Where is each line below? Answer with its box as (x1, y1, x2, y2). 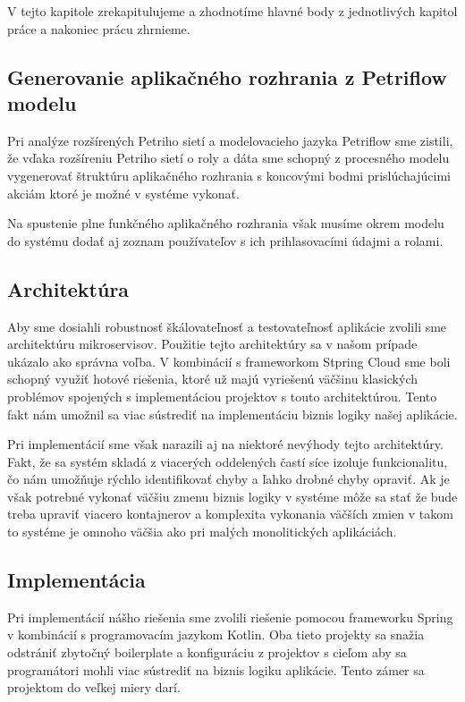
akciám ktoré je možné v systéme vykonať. (7, 183, 240, 202)
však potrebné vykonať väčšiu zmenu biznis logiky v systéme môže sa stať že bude (7, 486, 458, 505)
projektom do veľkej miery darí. (7, 678, 181, 697)
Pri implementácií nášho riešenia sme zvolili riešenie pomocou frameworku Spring (7, 607, 453, 626)
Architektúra (7, 275, 130, 302)
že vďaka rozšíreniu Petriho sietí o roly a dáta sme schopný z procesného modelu (7, 148, 450, 167)
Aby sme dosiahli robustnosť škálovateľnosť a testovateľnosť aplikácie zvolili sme (7, 317, 447, 335)
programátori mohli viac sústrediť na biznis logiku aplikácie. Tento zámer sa (7, 660, 425, 679)
